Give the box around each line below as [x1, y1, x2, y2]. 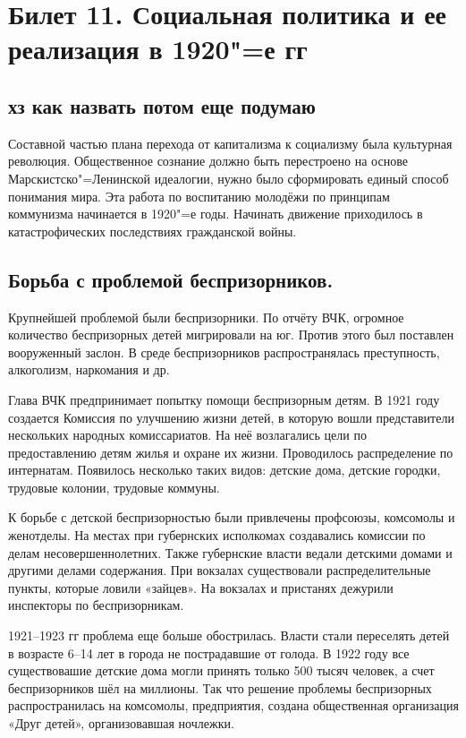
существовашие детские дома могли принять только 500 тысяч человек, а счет [8, 661, 435, 680]
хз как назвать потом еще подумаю [8, 91, 316, 119]
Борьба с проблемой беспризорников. [8, 265, 334, 293]
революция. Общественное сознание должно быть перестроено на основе [8, 151, 408, 170]
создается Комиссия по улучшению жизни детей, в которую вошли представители [8, 408, 454, 426]
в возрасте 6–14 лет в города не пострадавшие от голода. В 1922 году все [8, 643, 410, 662]
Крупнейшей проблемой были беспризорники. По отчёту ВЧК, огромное [8, 307, 404, 326]
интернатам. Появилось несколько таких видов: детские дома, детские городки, [8, 460, 441, 479]
